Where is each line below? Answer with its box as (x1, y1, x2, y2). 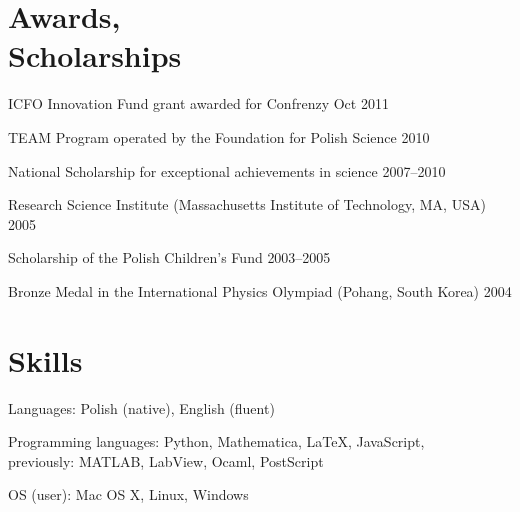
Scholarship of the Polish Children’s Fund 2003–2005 (8, 247, 331, 268)
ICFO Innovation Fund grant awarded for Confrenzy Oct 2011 (8, 93, 389, 114)
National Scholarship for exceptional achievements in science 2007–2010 (8, 160, 446, 181)
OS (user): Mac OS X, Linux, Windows (8, 484, 249, 505)
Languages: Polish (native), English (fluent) (8, 397, 275, 418)
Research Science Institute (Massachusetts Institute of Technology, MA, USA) (8, 194, 486, 215)
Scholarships (8, 35, 182, 76)
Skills (8, 339, 83, 380)
